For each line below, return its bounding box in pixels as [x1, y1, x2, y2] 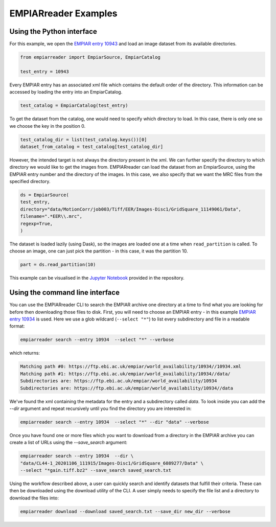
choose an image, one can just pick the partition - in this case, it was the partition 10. [9, 248, 188, 254]
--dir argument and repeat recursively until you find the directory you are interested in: [9, 405, 192, 411]
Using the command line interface [9, 288, 120, 297]
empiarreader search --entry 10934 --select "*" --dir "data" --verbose [20, 419, 209, 425]
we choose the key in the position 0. [9, 123, 86, 129]
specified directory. [9, 178, 51, 185]
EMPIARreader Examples [9, 8, 118, 19]
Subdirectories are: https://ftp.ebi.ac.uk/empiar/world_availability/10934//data [20, 385, 234, 391]
